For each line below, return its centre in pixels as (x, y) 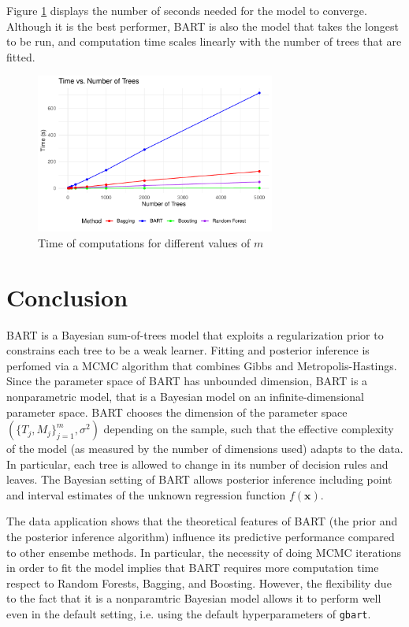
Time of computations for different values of (144, 242)
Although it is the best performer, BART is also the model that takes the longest (203, 26)
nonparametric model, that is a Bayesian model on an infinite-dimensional (185, 396)
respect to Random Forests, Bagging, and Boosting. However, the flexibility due (199, 582)
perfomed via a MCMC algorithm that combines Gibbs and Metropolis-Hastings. (202, 365)
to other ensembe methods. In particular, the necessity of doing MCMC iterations (204, 552)
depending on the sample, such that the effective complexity (249, 429)
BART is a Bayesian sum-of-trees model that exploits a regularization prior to (195, 334)
